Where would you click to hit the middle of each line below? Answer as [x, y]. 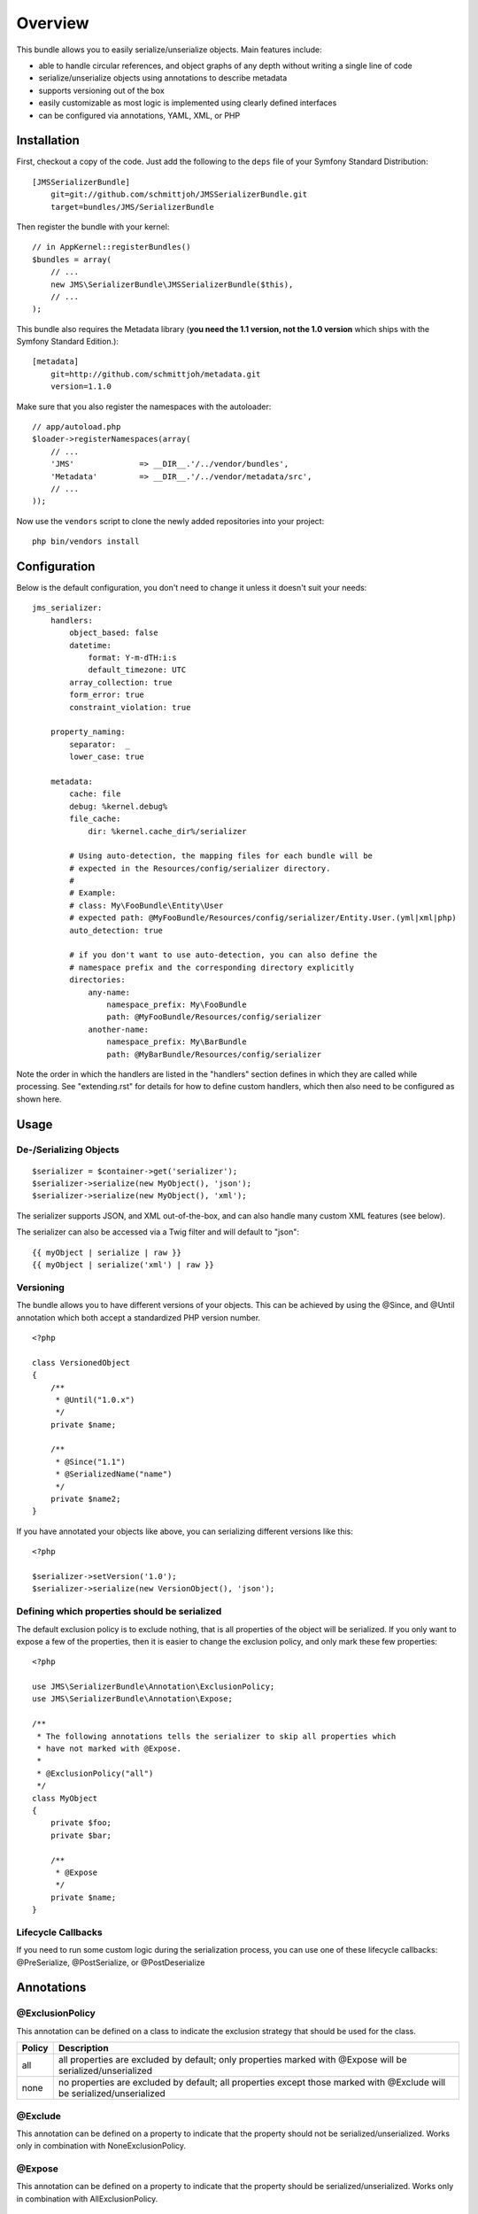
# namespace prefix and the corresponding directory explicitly [212, 967]
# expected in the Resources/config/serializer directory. [200, 868]
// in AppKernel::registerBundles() [112, 247]
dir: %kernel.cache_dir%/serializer [167, 831]
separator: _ [100, 744]
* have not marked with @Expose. [109, 1749]
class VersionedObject [81, 1362]
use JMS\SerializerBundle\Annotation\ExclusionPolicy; [154, 1687]
